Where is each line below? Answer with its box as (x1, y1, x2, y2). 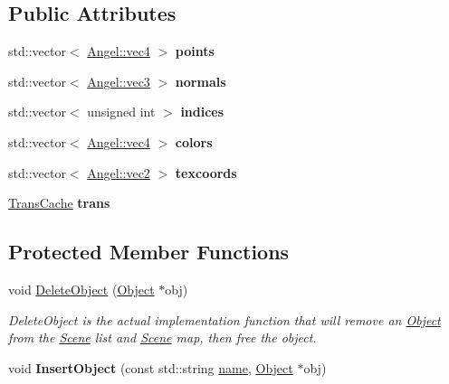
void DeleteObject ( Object (8, 279, 155, 298)
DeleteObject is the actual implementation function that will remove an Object (8, 310, 441, 329)
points (175, 42, 215, 61)
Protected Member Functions (8, 238, 290, 266)
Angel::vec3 (87, 71, 150, 90)
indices (180, 102, 224, 121)
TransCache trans (8, 193, 110, 212)
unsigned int (87, 102, 156, 121)
